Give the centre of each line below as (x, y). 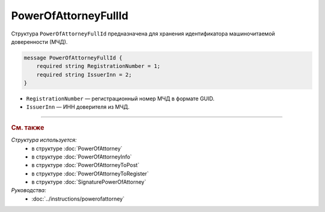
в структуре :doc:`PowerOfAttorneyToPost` (85, 165)
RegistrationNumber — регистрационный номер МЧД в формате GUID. (120, 98)
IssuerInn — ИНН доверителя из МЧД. (78, 107)
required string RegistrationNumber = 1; (98, 66)
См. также (28, 127)
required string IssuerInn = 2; (84, 74)
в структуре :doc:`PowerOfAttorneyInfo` (82, 157)
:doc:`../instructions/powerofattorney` (78, 199)
